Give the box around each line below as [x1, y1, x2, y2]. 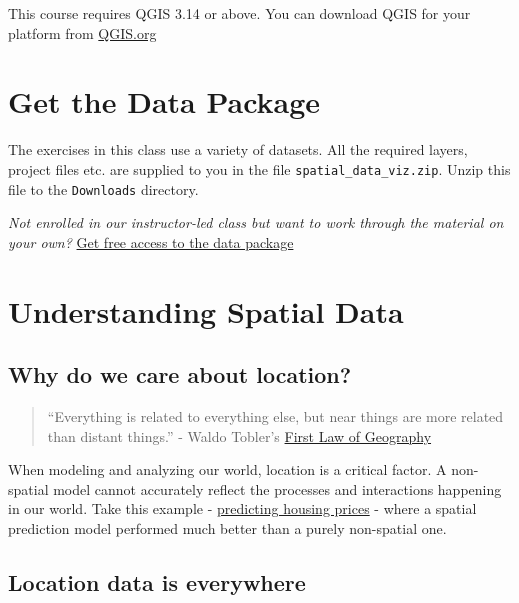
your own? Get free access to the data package [8, 231, 294, 252]
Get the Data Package [8, 81, 321, 122]
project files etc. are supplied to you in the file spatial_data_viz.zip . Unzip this [8, 158, 511, 179]
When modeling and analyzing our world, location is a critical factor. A [8, 459, 447, 480]
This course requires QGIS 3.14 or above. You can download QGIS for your [8, 3, 471, 23]
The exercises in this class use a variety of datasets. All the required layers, [8, 139, 468, 160]
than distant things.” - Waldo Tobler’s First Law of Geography [47, 425, 432, 446]
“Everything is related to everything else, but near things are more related [47, 405, 504, 426]
